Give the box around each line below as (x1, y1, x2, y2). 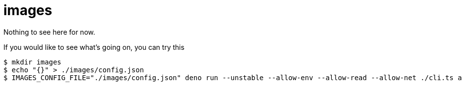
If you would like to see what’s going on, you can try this (3, 43, 185, 51)
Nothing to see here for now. (3, 27, 96, 36)
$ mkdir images (3, 58, 62, 66)
